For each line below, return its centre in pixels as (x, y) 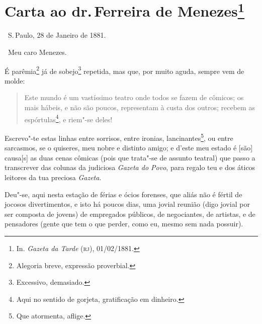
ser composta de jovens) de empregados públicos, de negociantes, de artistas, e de (130, 214)
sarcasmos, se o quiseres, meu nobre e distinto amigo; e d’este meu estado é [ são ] (129, 148)
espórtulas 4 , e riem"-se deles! (68, 118)
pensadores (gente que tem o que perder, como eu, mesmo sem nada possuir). (124, 224)
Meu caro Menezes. (37, 52)
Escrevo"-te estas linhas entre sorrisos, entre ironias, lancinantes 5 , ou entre (119, 137)
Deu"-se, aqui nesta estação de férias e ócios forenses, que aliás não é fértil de (123, 194)
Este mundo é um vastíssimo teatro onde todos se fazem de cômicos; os (134, 97)
